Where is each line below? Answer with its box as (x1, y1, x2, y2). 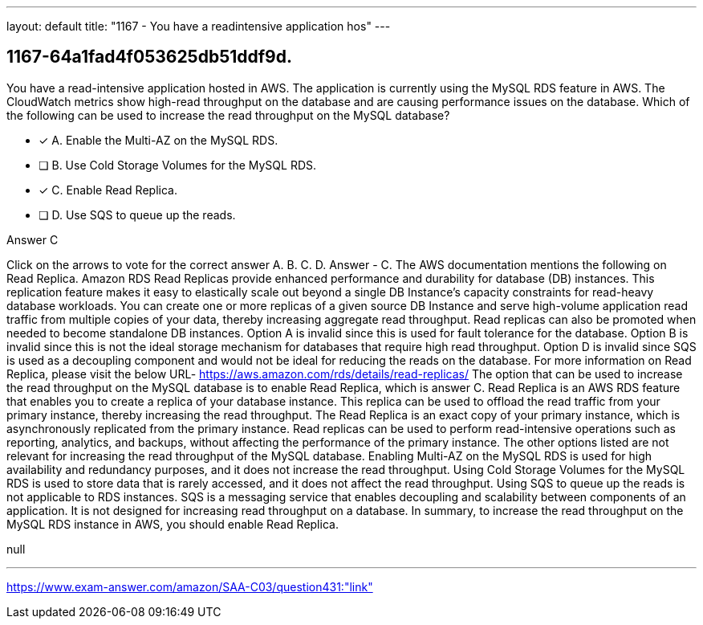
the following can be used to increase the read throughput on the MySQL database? (6, 108, 450, 122)
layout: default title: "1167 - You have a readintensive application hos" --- (6, 19, 391, 33)
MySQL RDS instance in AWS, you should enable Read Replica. (6, 517, 339, 531)
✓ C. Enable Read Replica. (39, 182, 177, 197)
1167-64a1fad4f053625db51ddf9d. (6, 47, 292, 67)
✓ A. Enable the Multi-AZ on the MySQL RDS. (39, 133, 278, 147)
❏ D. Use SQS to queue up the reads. (39, 207, 236, 222)
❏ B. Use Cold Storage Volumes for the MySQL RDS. (39, 157, 317, 172)
